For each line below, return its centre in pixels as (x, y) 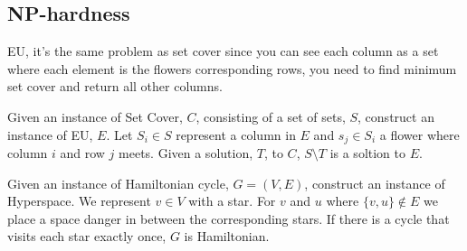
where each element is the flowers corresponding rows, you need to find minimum (232, 68)
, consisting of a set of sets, (271, 116)
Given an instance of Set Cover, (95, 116)
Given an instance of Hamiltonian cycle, (118, 183)
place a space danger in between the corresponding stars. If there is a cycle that (229, 218)
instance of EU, (50, 134)
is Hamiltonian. (227, 236)
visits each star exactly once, (87, 236)
